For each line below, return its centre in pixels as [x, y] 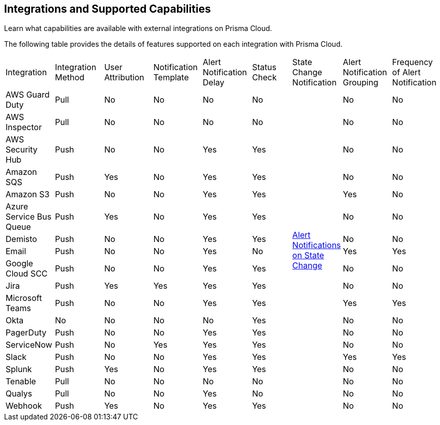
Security [22, 150]
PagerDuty [26, 333]
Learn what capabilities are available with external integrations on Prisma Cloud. [138, 28]
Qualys [19, 394]
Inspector [24, 127]
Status [264, 67]
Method [70, 78]
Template [171, 78]
